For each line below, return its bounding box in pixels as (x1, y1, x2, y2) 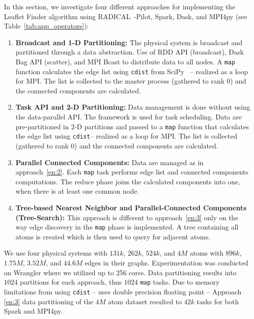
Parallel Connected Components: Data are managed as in (15, 157, 204, 167)
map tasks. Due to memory (140, 277, 220, 287)
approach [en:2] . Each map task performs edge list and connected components (15, 167, 249, 177)
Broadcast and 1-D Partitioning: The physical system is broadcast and (15, 37, 243, 47)
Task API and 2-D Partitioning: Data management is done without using (15, 102, 251, 112)
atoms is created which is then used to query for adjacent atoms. (15, 231, 211, 241)
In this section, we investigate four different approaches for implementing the (4, 1, 235, 11)
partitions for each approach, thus (20, 277, 122, 287)
